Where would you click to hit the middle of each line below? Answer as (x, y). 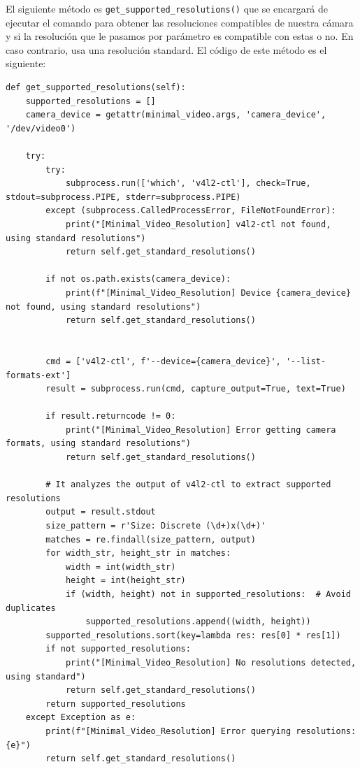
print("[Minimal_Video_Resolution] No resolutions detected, (211, 662)
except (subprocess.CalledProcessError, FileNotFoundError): (191, 211)
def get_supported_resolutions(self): (96, 88)
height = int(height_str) (125, 581)
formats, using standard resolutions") (98, 444)
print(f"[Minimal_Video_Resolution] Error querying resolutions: (201, 731)
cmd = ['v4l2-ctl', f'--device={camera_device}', (163, 361)
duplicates (31, 608)
